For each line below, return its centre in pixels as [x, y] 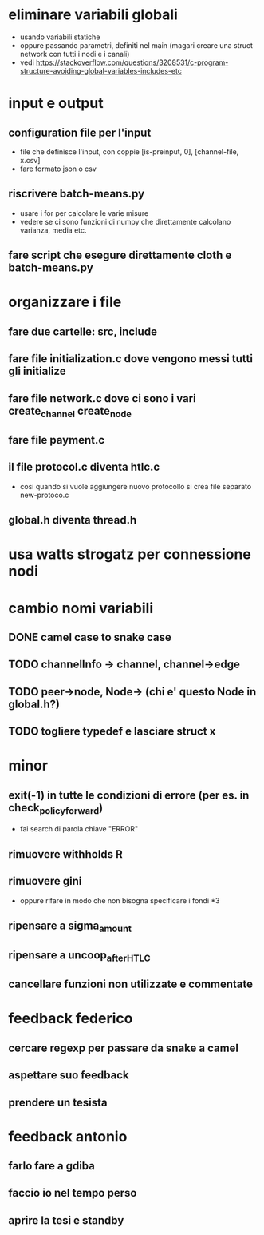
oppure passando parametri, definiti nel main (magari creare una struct [136, 45]
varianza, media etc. [53, 230]
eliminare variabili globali [93, 15]
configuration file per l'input [80, 132]
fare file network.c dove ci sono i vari [102, 398]
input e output [56, 104]
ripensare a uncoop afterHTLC [79, 956]
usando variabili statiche [60, 37]
